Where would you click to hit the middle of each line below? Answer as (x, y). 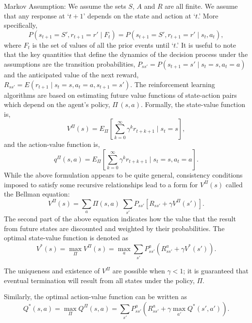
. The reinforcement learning (173, 84)
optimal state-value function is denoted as (66, 238)
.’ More (208, 15)
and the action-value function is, (52, 144)
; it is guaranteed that (216, 271)
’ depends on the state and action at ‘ (139, 15)
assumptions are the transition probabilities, (70, 63)
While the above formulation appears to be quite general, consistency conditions (123, 174)
